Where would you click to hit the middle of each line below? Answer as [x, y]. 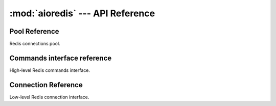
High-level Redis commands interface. [50, 70]
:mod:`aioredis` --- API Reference [82, 13]
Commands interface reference [61, 58]
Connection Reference [46, 85]
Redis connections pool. [35, 44]
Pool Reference [34, 31]
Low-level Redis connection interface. [49, 97]
